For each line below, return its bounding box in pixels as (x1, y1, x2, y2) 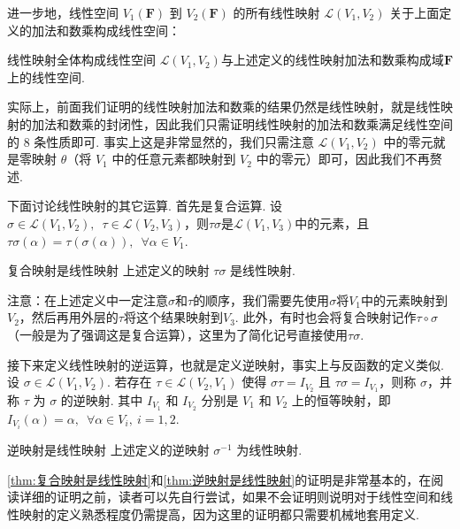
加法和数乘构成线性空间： (31, 20, 180, 39)
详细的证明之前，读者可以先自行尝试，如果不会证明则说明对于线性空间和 (19, 487, 441, 506)
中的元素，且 (295, 213, 370, 232)
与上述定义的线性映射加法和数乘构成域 (220, 50, 444, 69)
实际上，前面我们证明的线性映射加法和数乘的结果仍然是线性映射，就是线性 (7, 97, 441, 116)
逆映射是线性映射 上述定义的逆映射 (7, 440, 210, 458)
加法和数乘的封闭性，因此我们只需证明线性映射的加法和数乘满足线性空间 (31, 114, 453, 133)
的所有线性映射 (233, 4, 320, 21)
